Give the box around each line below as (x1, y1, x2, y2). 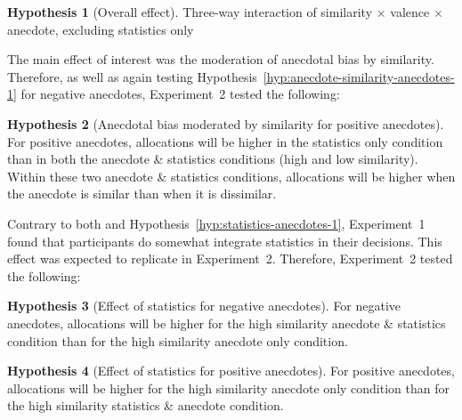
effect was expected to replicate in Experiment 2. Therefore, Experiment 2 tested (7, 249, 453, 268)
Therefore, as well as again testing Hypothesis (7, 67, 257, 85)
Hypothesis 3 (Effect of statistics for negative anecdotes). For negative (7, 296, 401, 315)
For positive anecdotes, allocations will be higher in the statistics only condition (7, 132, 443, 150)
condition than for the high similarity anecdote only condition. (7, 331, 348, 350)
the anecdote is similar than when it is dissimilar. (7, 184, 277, 203)
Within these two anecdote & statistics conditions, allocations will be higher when (7, 166, 456, 185)
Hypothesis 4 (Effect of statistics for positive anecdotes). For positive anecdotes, (7, 361, 455, 380)
